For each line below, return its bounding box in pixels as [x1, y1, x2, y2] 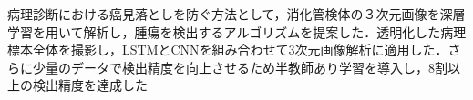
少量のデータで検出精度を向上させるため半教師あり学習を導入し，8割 [32, 57, 447, 76]
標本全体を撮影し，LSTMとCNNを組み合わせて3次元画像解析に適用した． [7, 40, 448, 59]
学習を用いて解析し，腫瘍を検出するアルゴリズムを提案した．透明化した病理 [7, 22, 467, 41]
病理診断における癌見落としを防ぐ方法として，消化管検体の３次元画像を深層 [7, 5, 466, 23]
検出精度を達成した [32, 75, 148, 95]
